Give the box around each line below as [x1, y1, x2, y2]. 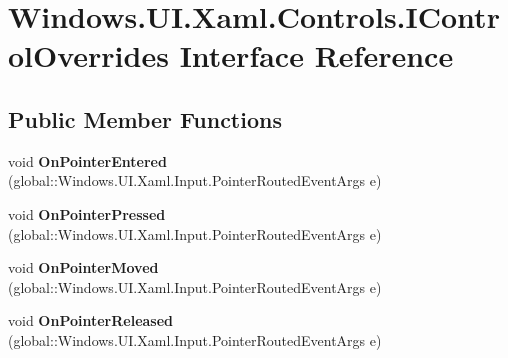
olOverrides [8, 35, 169, 76]
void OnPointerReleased [8, 310, 174, 331]
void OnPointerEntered [8, 150, 167, 171]
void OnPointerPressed [8, 203, 166, 224]
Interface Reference [179, 35, 454, 76]
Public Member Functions [8, 103, 282, 134]
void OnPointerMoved [8, 257, 159, 278]
